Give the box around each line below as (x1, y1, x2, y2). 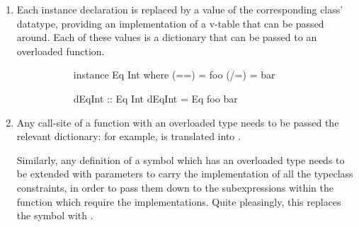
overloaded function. (16, 43, 105, 58)
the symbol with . (16, 208, 93, 223)
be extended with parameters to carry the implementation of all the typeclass (16, 166, 353, 181)
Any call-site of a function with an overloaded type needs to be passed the (16, 115, 339, 129)
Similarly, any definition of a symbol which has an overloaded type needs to (16, 152, 345, 167)
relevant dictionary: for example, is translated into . (16, 129, 241, 144)
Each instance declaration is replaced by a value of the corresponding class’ (16, 2, 343, 16)
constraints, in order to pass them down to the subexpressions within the (16, 180, 334, 194)
